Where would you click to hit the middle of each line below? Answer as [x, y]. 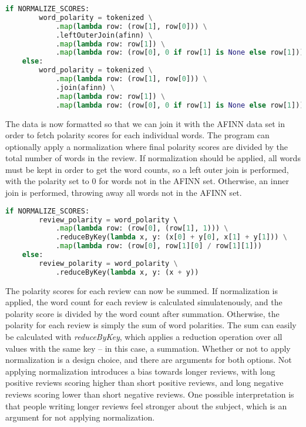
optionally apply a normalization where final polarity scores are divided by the [147, 146]
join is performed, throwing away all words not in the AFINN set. [124, 193]
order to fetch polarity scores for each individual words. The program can [137, 135]
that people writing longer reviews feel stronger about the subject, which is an [146, 406]
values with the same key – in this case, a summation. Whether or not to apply [148, 348]
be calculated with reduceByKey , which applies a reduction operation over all [144, 337]
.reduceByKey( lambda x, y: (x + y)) [127, 272]
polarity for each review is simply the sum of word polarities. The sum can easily [151, 325]
